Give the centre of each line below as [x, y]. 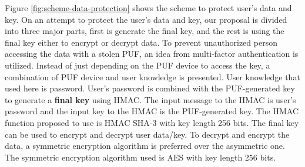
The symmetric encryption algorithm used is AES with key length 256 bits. [140, 157]
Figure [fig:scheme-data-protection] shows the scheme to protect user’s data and [148, 8]
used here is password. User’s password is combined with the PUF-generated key [150, 88]
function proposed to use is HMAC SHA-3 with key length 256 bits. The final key [152, 122]
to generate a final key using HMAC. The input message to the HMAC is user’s [150, 99]
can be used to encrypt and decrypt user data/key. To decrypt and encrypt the [147, 134]
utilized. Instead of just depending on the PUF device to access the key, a [138, 65]
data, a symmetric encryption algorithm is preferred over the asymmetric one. [145, 146]
